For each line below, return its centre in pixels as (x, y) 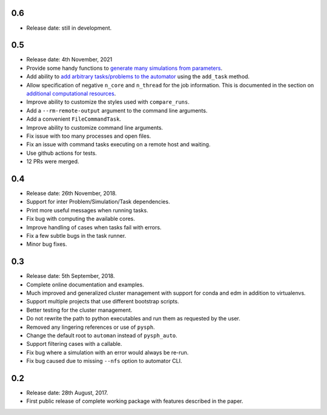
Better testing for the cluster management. (79, 310)
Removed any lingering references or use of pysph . (91, 327)
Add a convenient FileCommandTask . (74, 119)
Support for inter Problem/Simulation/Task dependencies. (98, 202)
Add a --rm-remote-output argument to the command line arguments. (117, 110)
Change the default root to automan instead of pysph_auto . (102, 336)
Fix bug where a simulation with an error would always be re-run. (107, 353)
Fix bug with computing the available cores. (81, 219)
